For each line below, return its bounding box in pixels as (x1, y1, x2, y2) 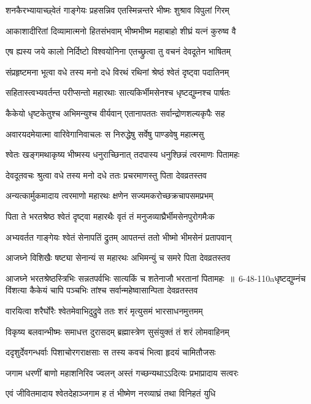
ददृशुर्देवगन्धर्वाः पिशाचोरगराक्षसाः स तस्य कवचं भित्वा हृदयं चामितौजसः (6, 346, 216, 359)
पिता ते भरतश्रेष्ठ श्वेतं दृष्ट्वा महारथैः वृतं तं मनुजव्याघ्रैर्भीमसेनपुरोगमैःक (6, 209, 215, 222)
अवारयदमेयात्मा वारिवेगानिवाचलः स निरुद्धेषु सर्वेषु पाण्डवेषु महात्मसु (6, 127, 204, 140)
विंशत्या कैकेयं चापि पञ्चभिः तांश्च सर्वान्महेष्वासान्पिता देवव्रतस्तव (6, 284, 198, 297)
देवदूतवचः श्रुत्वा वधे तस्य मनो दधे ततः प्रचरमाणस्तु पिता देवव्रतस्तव (6, 168, 207, 181)
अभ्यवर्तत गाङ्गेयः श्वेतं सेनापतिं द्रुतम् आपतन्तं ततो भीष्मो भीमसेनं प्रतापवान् (6, 230, 232, 243)
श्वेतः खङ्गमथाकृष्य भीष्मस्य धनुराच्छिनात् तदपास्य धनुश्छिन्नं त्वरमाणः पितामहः (6, 148, 240, 161)
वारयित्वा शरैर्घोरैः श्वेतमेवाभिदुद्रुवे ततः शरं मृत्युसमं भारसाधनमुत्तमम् (6, 304, 203, 317)
